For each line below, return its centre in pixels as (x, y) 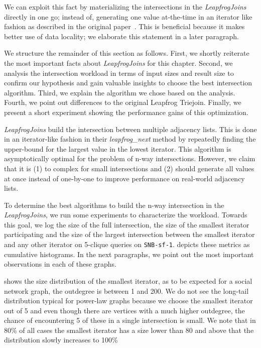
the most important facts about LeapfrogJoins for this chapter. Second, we (118, 63)
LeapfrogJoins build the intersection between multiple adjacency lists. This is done (130, 129)
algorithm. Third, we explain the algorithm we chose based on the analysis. (120, 92)
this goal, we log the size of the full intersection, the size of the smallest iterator (127, 224)
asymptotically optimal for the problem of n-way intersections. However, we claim (130, 158)
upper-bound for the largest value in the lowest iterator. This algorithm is (118, 148)
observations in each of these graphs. (60, 264)
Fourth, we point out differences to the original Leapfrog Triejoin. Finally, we (123, 102)
